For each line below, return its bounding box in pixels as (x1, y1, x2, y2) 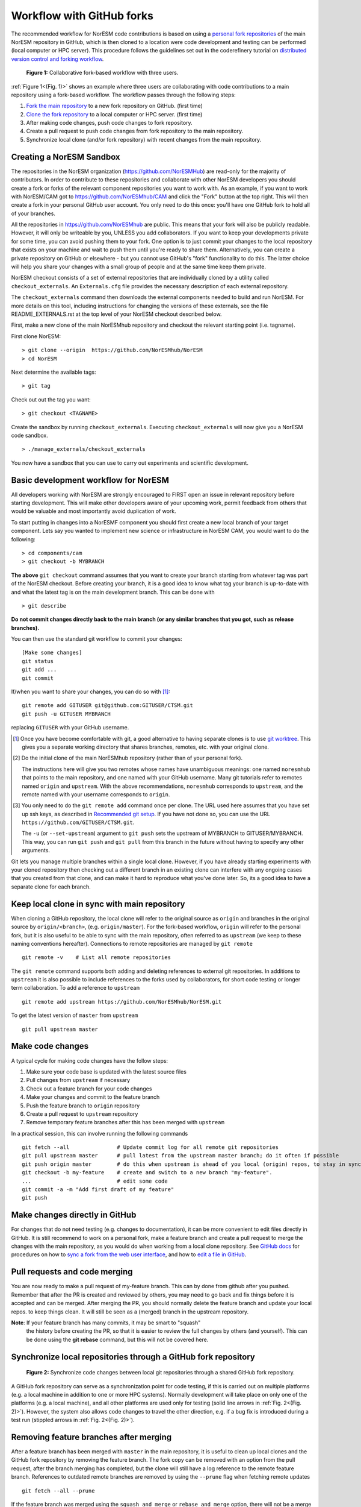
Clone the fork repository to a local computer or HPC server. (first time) (26, 110, 203, 118)
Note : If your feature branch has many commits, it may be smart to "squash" (11, 1319, 201, 1326)
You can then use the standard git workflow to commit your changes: (11, 635, 183, 643)
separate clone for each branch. (11, 883, 91, 890)
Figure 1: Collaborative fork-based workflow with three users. (26, 69, 179, 77)
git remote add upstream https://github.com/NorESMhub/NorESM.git (22, 998, 222, 1005)
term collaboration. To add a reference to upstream (11, 984, 140, 992)
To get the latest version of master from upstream (11, 1011, 138, 1019)
